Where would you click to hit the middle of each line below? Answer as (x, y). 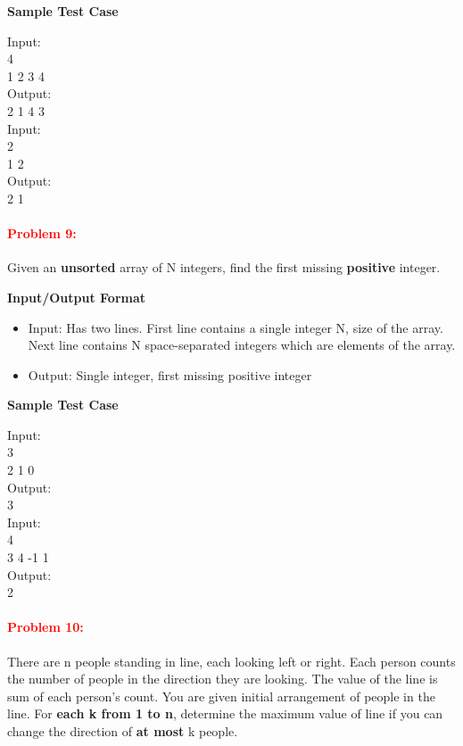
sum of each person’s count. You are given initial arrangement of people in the (221, 696)
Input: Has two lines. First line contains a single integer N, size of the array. (236, 327)
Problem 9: (42, 233)
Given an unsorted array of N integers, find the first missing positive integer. (224, 267)
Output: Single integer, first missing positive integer (170, 374)
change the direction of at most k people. (123, 731)
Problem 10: (45, 627)
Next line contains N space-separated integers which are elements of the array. (242, 345)
